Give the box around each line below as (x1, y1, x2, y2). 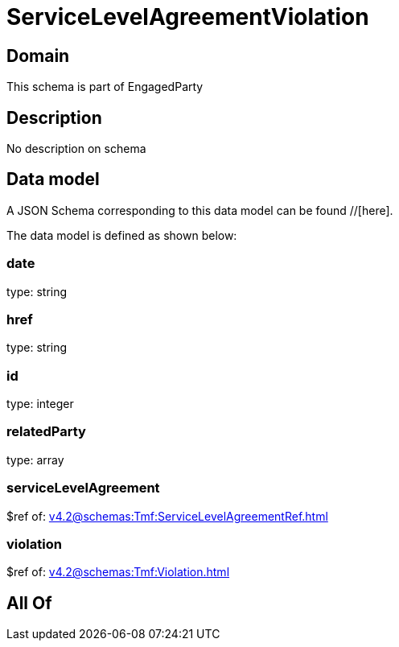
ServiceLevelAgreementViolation (6, 3, 369, 31)
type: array (6, 452, 64, 467)
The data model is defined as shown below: (6, 228, 237, 242)
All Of (6, 592, 52, 613)
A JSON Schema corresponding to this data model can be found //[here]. (6, 203, 393, 217)
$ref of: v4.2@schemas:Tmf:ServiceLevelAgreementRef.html (6, 509, 328, 523)
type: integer (6, 397, 74, 411)
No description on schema (6, 142, 146, 156)
